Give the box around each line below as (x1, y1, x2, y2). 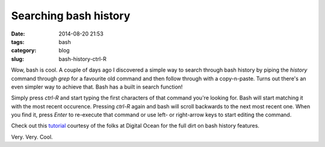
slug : (11, 55, 24, 63)
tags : (11, 38, 25, 45)
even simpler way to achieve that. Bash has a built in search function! (11, 83, 183, 90)
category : (11, 47, 37, 54)
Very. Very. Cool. (11, 133, 54, 140)
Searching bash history (11, 9, 131, 22)
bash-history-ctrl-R (58, 55, 107, 63)
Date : (11, 30, 25, 37)
